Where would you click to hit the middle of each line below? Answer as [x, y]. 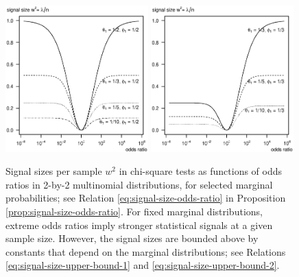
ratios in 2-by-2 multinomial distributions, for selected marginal [139, 184]
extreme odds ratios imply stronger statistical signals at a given [139, 225]
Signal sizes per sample [54, 171]
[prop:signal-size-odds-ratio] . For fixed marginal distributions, [134, 211]
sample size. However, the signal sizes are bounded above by [132, 238]
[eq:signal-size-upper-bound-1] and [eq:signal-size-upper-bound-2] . [143, 265]
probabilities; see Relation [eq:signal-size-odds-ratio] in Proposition [146, 198]
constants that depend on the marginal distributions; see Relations [146, 251]
